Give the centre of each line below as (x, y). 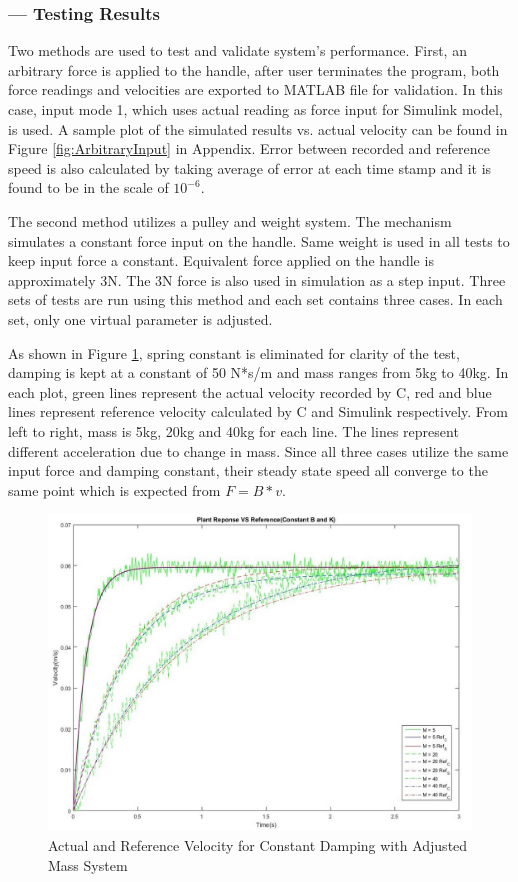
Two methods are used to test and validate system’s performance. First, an (237, 50)
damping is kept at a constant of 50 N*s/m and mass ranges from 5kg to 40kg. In (258, 372)
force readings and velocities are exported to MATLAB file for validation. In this (255, 89)
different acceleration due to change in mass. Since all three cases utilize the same (258, 450)
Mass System (88, 864)
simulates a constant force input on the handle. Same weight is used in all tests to (259, 240)
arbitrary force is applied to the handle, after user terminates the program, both (254, 69)
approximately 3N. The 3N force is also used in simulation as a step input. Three (257, 279)
